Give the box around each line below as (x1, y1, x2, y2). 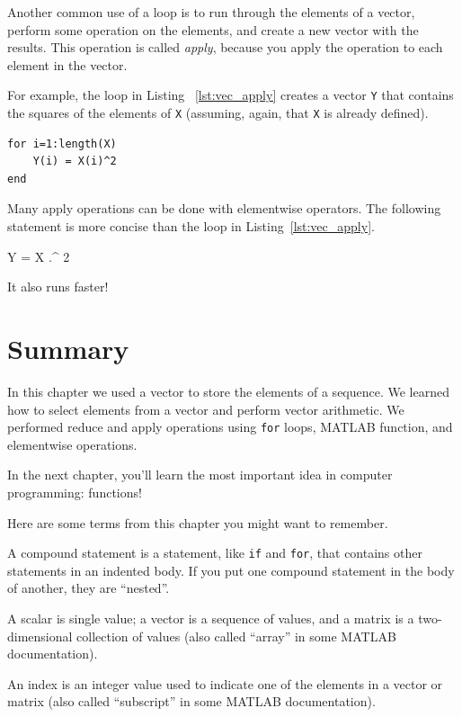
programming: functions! (7, 483, 142, 501)
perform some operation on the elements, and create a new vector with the (7, 20, 419, 39)
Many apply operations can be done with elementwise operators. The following (7, 199, 441, 218)
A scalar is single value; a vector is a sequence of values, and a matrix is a (7, 609, 414, 628)
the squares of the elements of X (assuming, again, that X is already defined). (7, 103, 429, 122)
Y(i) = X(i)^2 (32, 155, 117, 168)
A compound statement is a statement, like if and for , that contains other (7, 543, 422, 562)
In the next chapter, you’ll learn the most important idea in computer (7, 465, 393, 484)
